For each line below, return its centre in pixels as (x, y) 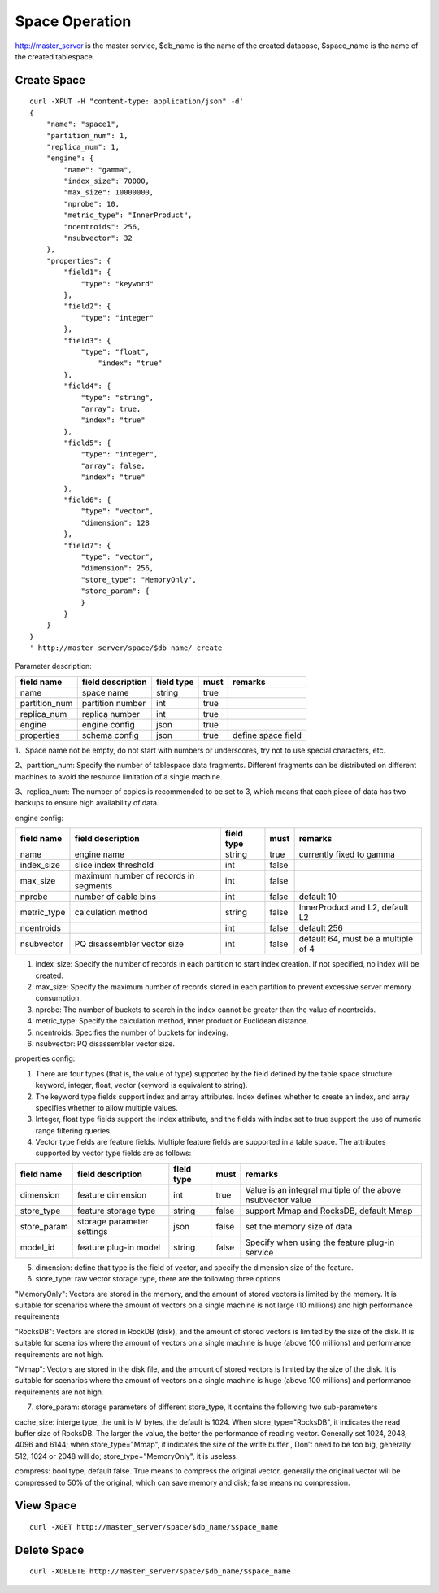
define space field (267, 735)
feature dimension (112, 1194)
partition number (114, 703)
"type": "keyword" (117, 284)
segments (93, 886)
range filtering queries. (74, 1130)
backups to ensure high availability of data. (87, 803)
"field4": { (87, 386)
